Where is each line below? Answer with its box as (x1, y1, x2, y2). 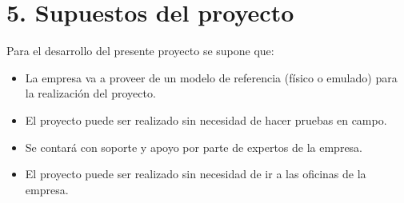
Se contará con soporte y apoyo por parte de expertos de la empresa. (25, 138, 363, 155)
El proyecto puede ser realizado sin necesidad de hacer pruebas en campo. (25, 111, 387, 128)
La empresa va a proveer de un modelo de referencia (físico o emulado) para (25, 69, 398, 86)
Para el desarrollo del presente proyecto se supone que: (6, 42, 274, 59)
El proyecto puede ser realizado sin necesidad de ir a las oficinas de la (25, 165, 366, 182)
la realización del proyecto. (25, 85, 156, 101)
